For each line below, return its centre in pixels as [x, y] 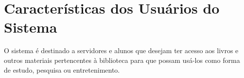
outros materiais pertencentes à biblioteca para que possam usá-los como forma [122, 60]
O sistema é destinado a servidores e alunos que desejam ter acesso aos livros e [121, 50]
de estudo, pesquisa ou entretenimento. [62, 69]
